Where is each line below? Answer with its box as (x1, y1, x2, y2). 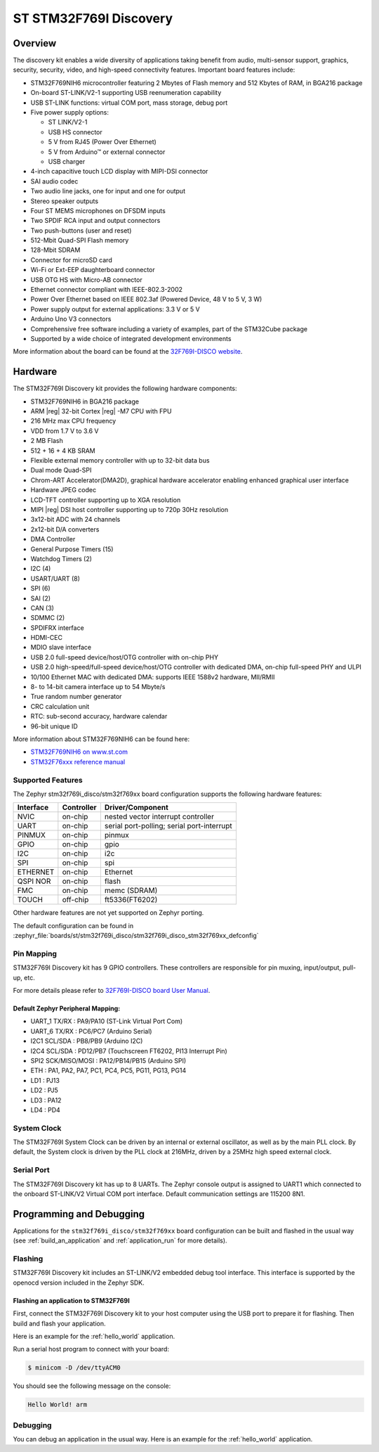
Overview (13, 37, 57, 49)
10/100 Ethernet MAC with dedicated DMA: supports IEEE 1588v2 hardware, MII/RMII (30, 672, 275, 681)
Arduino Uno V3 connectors (30, 315, 112, 323)
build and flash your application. (13, 1319, 106, 1328)
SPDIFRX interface (30, 623, 84, 632)
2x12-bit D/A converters (30, 525, 100, 534)
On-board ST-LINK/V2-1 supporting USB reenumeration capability (30, 89, 222, 97)
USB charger (48, 157, 86, 165)
